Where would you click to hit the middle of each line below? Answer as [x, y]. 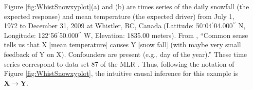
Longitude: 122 [26, 35]
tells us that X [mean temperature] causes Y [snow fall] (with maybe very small [123, 45]
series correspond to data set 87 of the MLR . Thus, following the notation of [119, 63]
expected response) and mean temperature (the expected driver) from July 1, [119, 16]
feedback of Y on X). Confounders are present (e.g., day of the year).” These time [126, 54]
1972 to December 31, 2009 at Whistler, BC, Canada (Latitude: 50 [103, 26]
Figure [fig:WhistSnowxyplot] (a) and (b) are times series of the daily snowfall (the [126, 6]
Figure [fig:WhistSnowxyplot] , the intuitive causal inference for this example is [121, 73]
